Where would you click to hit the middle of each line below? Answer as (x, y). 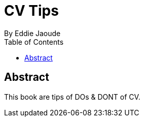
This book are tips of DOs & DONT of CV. (72, 97)
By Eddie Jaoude (32, 33)
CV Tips (31, 11)
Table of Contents (34, 42)
